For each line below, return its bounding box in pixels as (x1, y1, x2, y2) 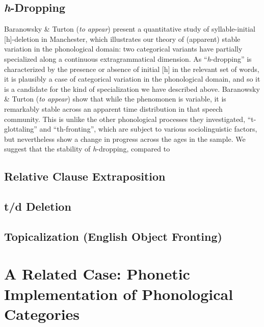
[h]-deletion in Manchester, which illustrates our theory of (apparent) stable (4, 33, 241, 44)
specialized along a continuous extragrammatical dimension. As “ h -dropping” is (4, 53, 252, 64)
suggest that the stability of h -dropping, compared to (4, 143, 170, 154)
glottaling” (4, 123, 37, 134)
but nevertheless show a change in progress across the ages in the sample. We (4, 133, 246, 144)
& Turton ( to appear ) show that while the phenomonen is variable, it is (4, 93, 226, 104)
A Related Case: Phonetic (4, 263, 190, 284)
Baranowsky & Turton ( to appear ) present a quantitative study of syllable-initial (4, 23, 255, 34)
